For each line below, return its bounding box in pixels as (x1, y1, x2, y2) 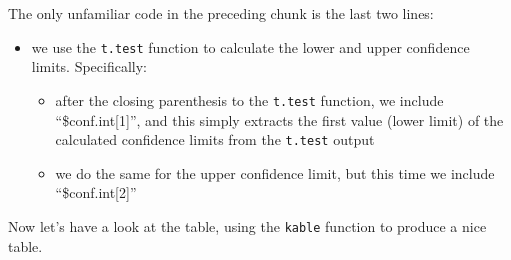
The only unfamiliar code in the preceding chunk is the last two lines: (8, 3, 434, 23)
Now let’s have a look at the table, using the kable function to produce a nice (8, 215, 487, 236)
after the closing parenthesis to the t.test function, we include (55, 89, 444, 110)
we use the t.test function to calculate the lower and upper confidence (31, 36, 470, 57)
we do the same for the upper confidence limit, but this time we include (55, 162, 495, 183)
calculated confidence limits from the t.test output (55, 129, 375, 150)
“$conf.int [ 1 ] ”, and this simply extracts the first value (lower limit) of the (55, 109, 504, 130)
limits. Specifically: (31, 56, 148, 77)
